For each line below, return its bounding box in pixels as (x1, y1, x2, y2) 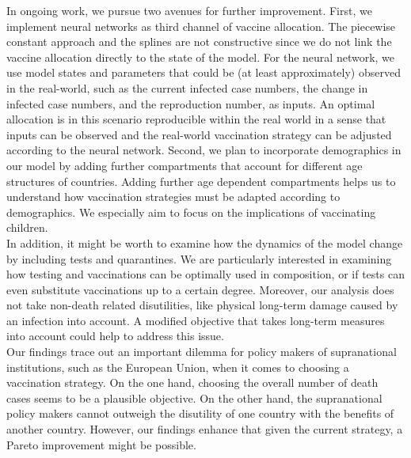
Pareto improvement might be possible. (6, 436, 196, 452)
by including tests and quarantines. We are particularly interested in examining (6, 250, 392, 267)
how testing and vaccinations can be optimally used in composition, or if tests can (6, 266, 405, 282)
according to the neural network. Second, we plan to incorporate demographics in (6, 142, 401, 158)
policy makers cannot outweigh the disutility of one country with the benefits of (6, 405, 394, 422)
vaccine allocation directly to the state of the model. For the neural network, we (6, 48, 395, 65)
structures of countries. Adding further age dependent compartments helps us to (6, 172, 396, 189)
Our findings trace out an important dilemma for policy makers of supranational (6, 343, 397, 360)
